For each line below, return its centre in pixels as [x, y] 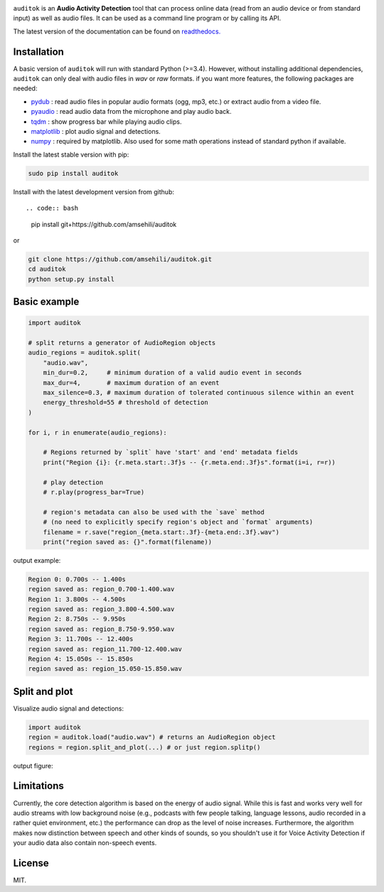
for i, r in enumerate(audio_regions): [97, 432]
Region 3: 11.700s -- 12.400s [81, 639]
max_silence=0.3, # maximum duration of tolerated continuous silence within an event [199, 393]
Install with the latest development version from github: [94, 191]
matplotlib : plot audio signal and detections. [96, 132]
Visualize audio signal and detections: [69, 708]
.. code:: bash [52, 208]
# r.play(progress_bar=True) [94, 492]
